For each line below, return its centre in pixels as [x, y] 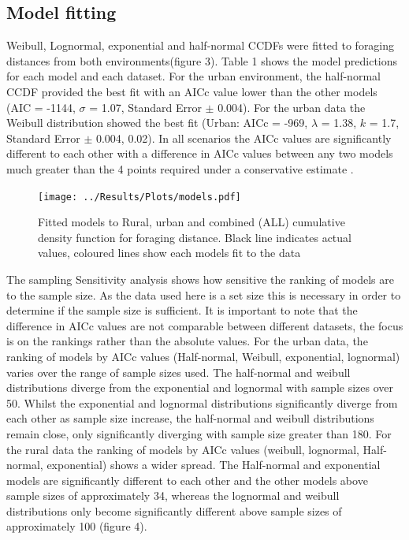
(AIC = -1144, [41, 107]
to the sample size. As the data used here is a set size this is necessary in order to [204, 294]
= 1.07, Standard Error [145, 107]
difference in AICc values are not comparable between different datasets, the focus [205, 325]
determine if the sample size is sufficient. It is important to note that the [182, 310]
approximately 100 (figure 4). [77, 526]
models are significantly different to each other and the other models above [187, 480]
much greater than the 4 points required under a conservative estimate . [180, 168]
